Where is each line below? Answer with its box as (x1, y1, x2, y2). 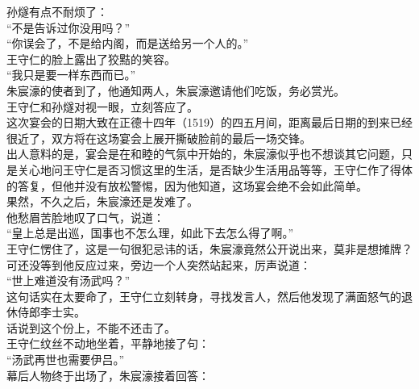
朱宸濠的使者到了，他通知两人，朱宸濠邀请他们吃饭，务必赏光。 (6, 82, 345, 98)
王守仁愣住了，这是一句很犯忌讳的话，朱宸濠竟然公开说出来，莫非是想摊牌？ (6, 240, 413, 257)
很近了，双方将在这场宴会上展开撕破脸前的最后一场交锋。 (6, 129, 311, 146)
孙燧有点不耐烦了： (6, 3, 108, 19)
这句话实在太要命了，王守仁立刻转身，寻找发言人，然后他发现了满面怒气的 (6, 287, 401, 304)
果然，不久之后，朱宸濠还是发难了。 (6, 193, 198, 210)
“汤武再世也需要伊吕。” (6, 351, 125, 368)
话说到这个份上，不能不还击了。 (6, 319, 176, 336)
